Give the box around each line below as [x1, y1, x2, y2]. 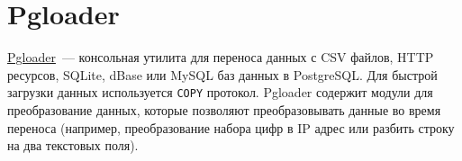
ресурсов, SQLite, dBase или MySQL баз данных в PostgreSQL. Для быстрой [7, 65, 438, 84]
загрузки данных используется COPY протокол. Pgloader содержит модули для [7, 83, 433, 102]
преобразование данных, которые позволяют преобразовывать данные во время [7, 100, 441, 119]
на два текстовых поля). [7, 136, 139, 155]
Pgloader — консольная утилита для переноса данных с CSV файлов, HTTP [7, 48, 434, 67]
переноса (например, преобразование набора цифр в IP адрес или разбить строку [7, 118, 455, 137]
